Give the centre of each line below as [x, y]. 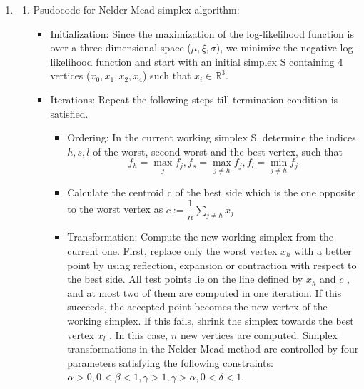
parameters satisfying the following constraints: [170, 362]
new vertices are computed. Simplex [259, 334]
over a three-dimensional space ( [121, 47]
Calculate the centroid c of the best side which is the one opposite [212, 192]
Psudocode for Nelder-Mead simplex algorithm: [136, 9]
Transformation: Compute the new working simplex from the [201, 237]
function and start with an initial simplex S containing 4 [219, 61]
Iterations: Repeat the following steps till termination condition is [194, 99]
